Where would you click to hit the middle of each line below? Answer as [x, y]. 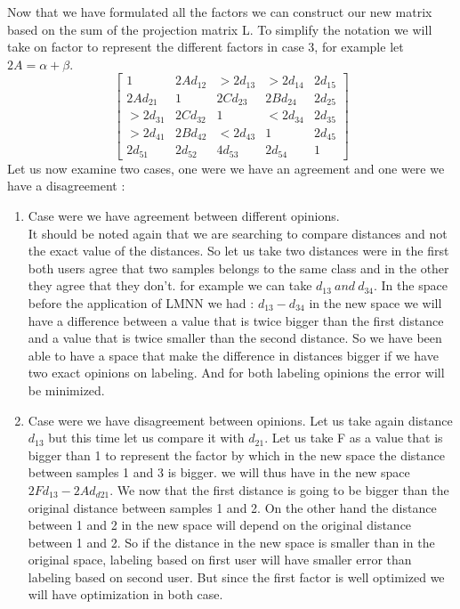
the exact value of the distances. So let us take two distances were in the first [238, 251]
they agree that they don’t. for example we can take [170, 285]
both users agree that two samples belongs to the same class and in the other [238, 268]
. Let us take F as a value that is [354, 438]
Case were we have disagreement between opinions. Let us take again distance [240, 420]
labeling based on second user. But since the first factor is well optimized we [236, 577]
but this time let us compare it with [146, 438]
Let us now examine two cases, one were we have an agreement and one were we [226, 168]
